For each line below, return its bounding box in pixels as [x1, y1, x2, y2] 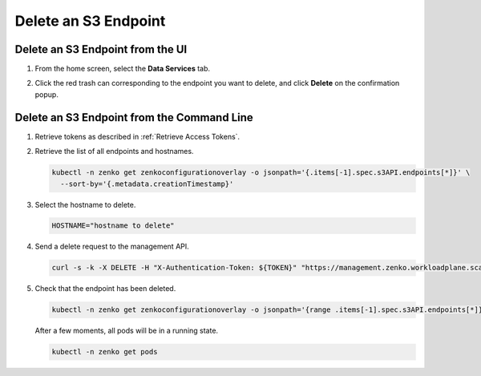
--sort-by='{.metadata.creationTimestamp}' [60, 179, 234, 188]
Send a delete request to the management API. [34, 241, 190, 252]
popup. [34, 89, 59, 99]
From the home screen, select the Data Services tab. [34, 64, 211, 74]
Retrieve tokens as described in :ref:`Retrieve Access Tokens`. [34, 131, 240, 141]
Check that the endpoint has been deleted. [34, 284, 176, 293]
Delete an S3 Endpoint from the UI [14, 42, 188, 56]
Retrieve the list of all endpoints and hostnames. [34, 147, 194, 156]
